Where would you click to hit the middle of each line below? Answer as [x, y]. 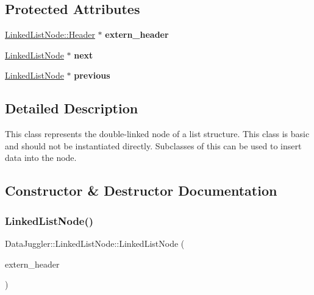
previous [92, 75]
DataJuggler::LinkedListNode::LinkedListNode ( [95, 243]
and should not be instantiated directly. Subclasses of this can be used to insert [153, 145]
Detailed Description [72, 108]
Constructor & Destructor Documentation [141, 190]
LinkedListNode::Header [50, 34]
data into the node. [41, 158]
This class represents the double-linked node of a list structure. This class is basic [157, 134]
